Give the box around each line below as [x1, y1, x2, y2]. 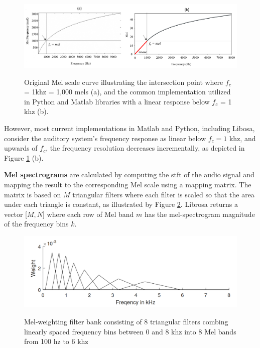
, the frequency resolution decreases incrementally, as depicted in [46, 143, 245, 153]
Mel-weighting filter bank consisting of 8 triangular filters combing [24, 316, 228, 327]
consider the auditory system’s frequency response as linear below [4, 133, 206, 143]
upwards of [4, 143, 38, 153]
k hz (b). [24, 106, 49, 117]
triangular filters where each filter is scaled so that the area [72, 189, 254, 199]
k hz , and [229, 133, 256, 143]
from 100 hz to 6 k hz [24, 336, 88, 346]
